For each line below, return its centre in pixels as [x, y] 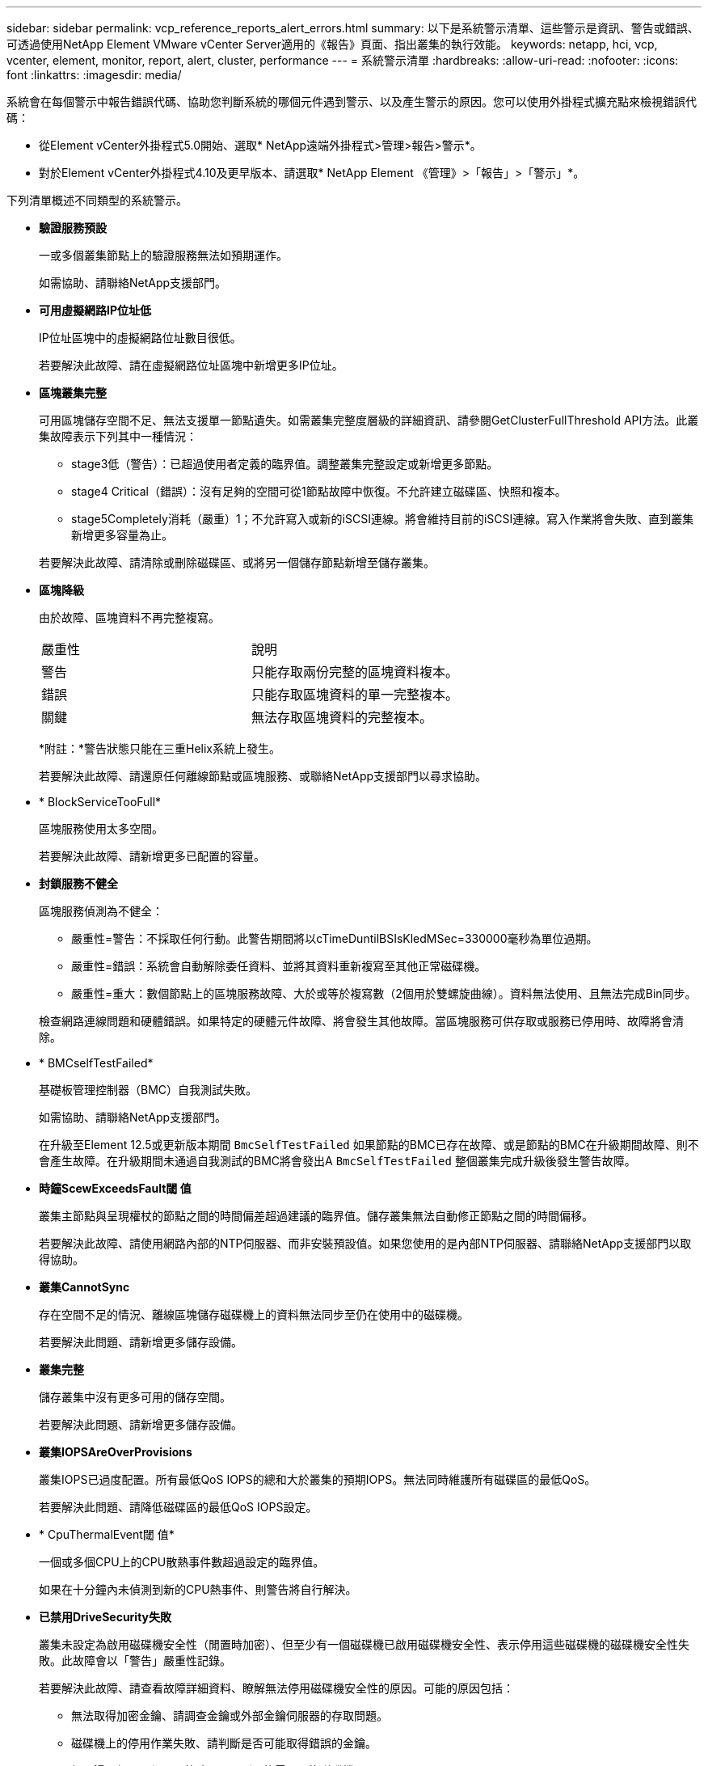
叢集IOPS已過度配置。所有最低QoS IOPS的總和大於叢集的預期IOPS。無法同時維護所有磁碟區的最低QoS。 [318, 1479]
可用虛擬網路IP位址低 [95, 310]
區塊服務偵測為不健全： [101, 911]
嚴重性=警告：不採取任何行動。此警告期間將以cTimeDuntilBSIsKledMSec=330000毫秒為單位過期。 [335, 938]
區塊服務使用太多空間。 [101, 828]
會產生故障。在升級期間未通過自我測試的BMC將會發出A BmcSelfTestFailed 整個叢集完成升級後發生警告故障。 [337, 1161]
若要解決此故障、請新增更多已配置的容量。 [152, 856]
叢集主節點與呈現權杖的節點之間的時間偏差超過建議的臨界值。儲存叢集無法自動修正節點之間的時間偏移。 [316, 1216]
